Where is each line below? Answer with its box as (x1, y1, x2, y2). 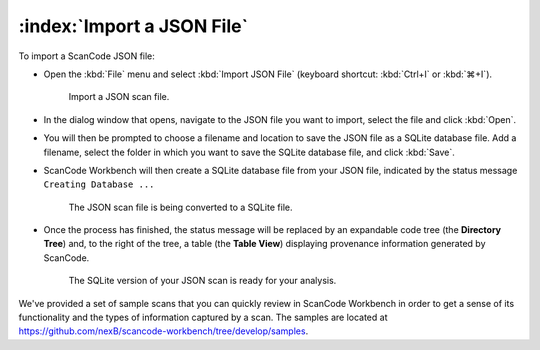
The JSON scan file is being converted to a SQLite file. (68, 201, 293, 213)
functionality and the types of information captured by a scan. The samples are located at (18, 311, 388, 324)
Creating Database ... (43, 179, 155, 190)
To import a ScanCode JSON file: (18, 50, 155, 62)
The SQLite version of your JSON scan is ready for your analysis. (68, 275, 337, 287)
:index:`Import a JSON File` (18, 15, 249, 37)
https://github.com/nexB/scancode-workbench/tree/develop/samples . (18, 325, 309, 337)
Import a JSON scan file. (68, 91, 170, 103)
